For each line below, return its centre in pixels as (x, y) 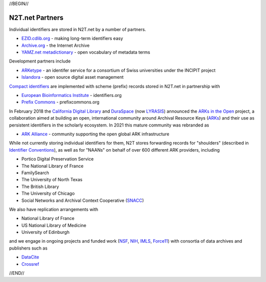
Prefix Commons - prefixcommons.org (60, 102)
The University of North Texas (52, 180)
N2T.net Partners (36, 17)
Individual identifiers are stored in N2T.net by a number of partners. (78, 29)
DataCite (30, 257)
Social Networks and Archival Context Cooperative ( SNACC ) (83, 200)
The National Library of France (52, 166)
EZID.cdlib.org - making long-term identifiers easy (72, 38)
